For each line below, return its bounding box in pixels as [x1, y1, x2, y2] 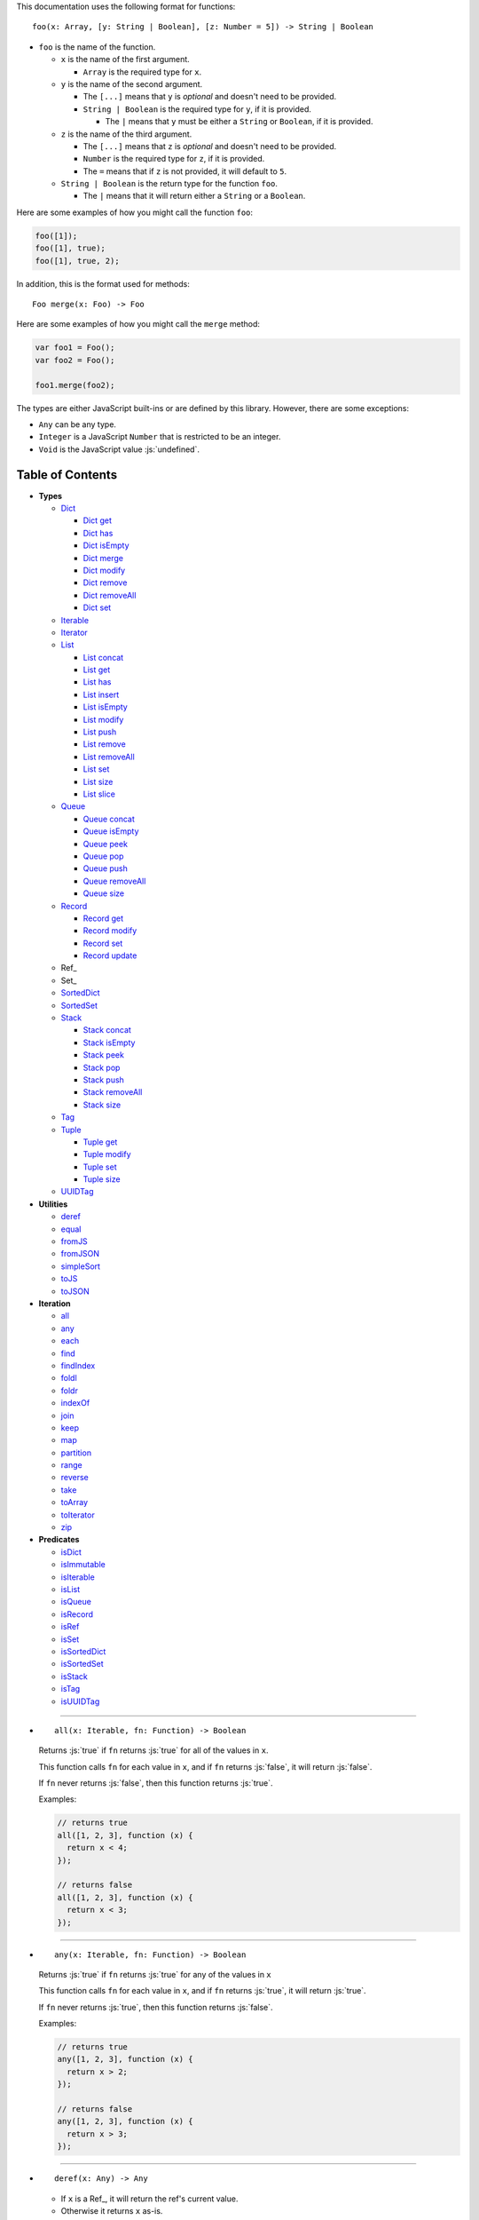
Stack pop [82, 1062, 121, 1073]
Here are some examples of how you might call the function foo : [16, 207, 253, 218]
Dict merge [82, 552, 124, 563]
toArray [60, 1497, 89, 1508]
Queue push [82, 863, 129, 874]
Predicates [38, 1534, 80, 1545]
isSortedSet [60, 1659, 104, 1669]
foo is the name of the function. [38, 41, 156, 52]
